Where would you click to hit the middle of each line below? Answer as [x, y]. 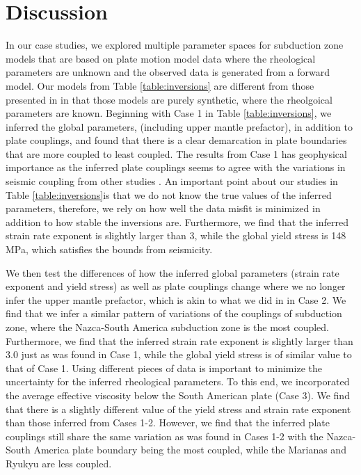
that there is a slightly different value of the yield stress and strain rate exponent [178, 409]
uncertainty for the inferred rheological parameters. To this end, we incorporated [178, 381]
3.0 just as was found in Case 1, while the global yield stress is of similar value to [179, 354]
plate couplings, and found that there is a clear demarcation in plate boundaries [176, 140]
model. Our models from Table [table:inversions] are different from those [160, 85]
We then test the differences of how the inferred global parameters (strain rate [173, 272]
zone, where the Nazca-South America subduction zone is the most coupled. [167, 327]
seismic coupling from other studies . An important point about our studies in [172, 181]
